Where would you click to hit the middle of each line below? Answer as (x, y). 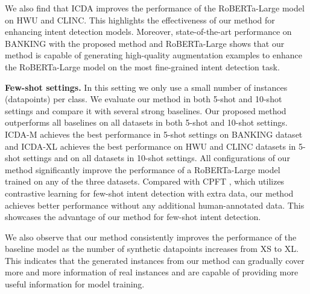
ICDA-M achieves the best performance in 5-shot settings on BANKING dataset (154, 134)
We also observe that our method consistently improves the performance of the (151, 237)
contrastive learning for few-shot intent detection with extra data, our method (149, 193)
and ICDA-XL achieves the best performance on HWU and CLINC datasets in (150, 146)
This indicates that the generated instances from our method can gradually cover (155, 260)
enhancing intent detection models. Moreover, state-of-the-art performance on (148, 32)
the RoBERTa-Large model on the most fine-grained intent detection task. (142, 66)
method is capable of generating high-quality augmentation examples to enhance (153, 55)
